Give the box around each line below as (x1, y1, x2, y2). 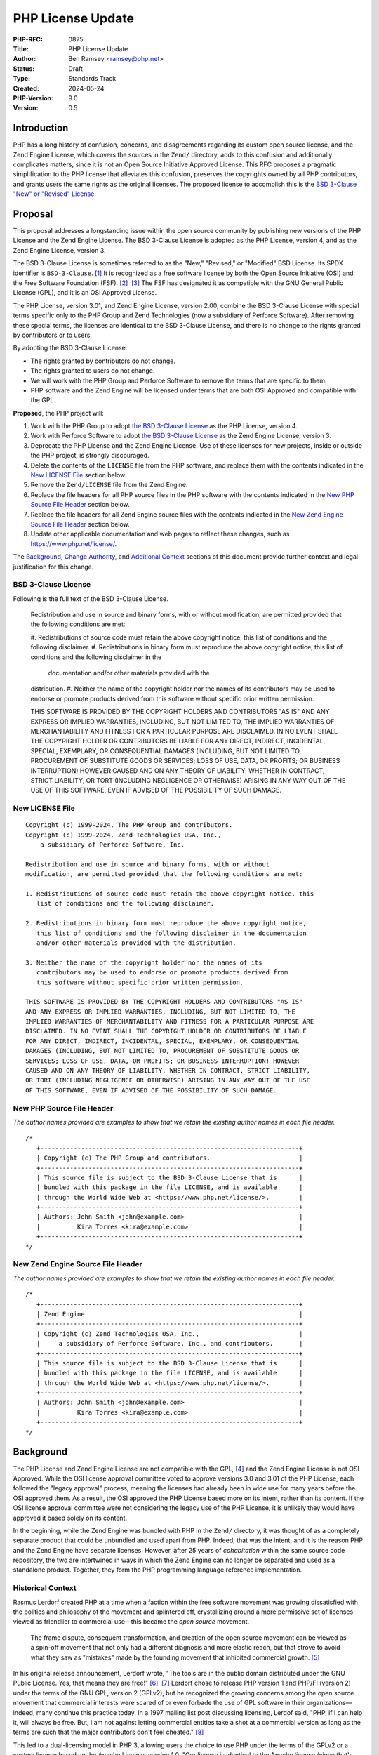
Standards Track (68, 74, 117, 83)
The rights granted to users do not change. (30, 366, 155, 375)
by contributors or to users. (13, 331, 93, 339)
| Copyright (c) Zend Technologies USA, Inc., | (36, 1330, 303, 1337)
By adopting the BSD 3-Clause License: (13, 344, 128, 352)
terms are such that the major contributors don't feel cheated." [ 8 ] (13, 1728, 204, 1737)
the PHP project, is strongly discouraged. (30, 451, 150, 460)
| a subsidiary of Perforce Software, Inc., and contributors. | (36, 1339, 303, 1348)
